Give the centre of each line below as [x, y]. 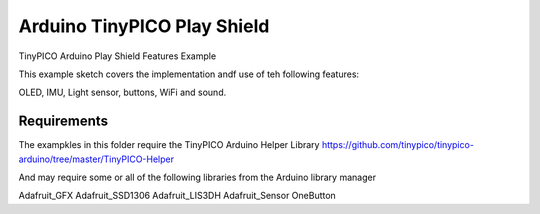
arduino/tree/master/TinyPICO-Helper [96, 159]
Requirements [63, 121]
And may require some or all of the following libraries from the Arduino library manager [197, 177]
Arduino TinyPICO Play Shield [144, 26]
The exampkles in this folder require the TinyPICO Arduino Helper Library [169, 145]
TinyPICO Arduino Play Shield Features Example [117, 56]
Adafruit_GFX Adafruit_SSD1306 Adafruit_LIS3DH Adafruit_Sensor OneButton [177, 196]
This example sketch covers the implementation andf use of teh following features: [189, 74]
